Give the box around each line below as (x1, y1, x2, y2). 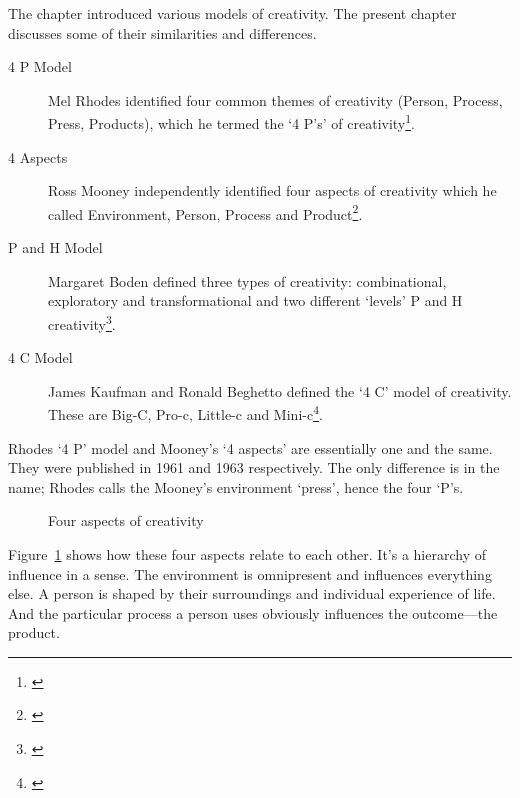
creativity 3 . (48, 310, 116, 334)
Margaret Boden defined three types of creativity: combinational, (48, 270, 447, 291)
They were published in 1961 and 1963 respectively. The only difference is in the (8, 457, 500, 478)
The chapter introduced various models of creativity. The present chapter (8, 3, 457, 23)
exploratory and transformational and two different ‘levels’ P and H (48, 290, 463, 311)
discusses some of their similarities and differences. (8, 22, 317, 43)
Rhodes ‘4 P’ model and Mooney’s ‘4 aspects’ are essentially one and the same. (8, 437, 493, 458)
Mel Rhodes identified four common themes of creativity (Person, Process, (48, 89, 503, 110)
